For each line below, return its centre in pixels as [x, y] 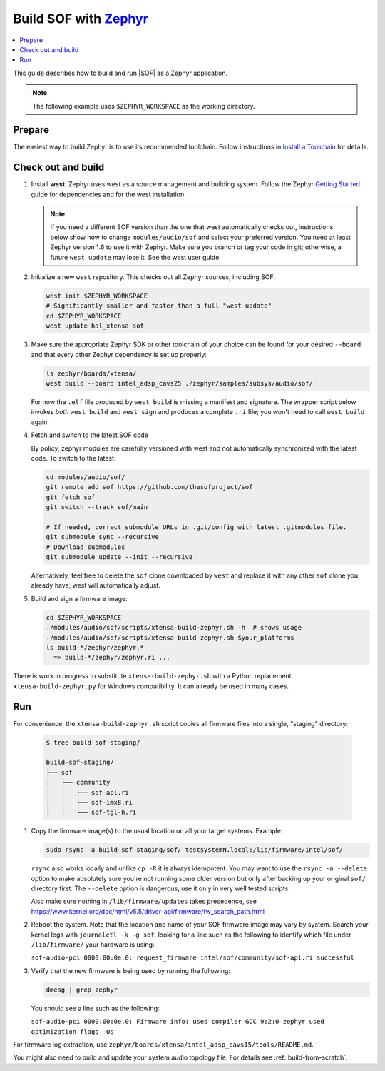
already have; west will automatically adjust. [96, 585]
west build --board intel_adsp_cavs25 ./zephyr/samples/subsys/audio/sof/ [180, 383]
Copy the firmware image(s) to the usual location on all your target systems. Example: [157, 831]
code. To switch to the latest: [73, 458]
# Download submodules [86, 547]
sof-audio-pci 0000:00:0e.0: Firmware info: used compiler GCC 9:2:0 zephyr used [178, 1022]
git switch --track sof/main [97, 507]
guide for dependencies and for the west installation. [109, 194]
